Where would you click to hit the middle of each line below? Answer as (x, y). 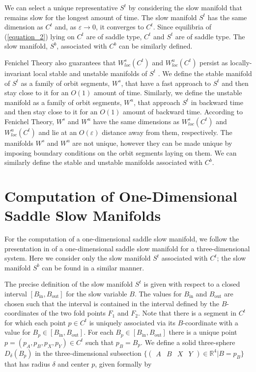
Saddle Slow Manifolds (83, 215)
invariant (18, 73)
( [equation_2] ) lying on (40, 36)
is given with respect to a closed (192, 284)
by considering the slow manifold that (185, 7)
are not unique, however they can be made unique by (152, 143)
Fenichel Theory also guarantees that (60, 62)
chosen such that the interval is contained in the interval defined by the (112, 303)
